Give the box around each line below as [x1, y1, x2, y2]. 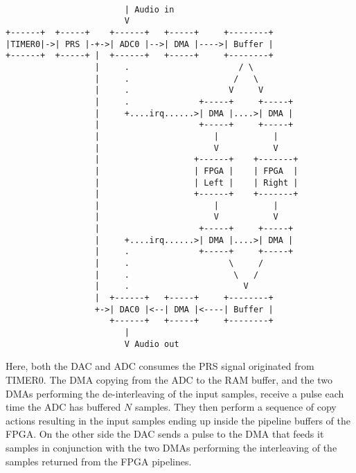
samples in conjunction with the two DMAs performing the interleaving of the [6, 440, 337, 454]
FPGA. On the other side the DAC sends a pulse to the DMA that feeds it [6, 427, 324, 441]
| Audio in [124, 4, 175, 15]
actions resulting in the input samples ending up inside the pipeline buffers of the [6, 413, 350, 427]
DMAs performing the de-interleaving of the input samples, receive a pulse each [6, 386, 344, 400]
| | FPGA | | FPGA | [94, 166, 299, 176]
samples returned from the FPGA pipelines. [6, 454, 192, 468]
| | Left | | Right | [94, 177, 299, 188]
